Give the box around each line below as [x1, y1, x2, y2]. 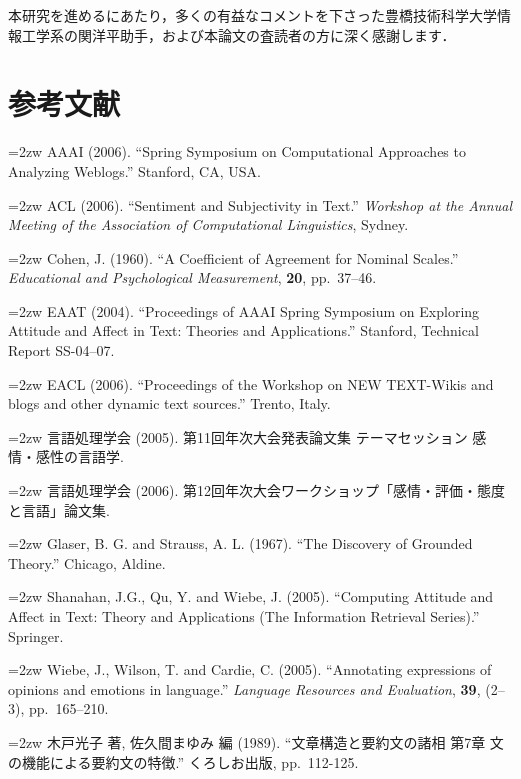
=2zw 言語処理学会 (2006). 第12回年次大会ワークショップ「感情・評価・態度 [8, 480, 505, 501]
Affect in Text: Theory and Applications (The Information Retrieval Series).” [8, 606, 480, 626]
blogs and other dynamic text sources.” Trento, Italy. [8, 393, 331, 414]
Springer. [8, 625, 64, 646]
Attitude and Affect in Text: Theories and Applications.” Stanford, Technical [8, 320, 479, 341]
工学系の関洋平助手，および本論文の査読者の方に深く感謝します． [21, 24, 456, 45]
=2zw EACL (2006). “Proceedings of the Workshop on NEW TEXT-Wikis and [8, 373, 494, 394]
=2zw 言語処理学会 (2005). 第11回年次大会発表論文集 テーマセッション [8, 426, 468, 447]
